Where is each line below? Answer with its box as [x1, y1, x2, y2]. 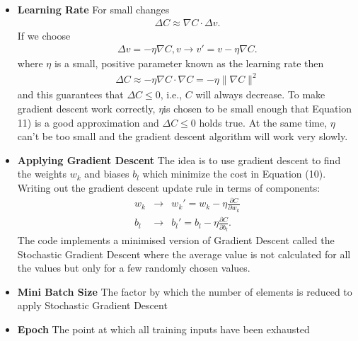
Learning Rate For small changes [17, 2, 170, 16]
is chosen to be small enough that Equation [163, 100, 352, 115]
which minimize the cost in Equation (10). [142, 166, 326, 181]
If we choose [17, 28, 71, 42]
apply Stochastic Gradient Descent [17, 298, 168, 313]
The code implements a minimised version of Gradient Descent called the [17, 233, 335, 248]
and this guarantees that [17, 87, 124, 102]
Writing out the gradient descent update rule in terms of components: [17, 180, 321, 195]
